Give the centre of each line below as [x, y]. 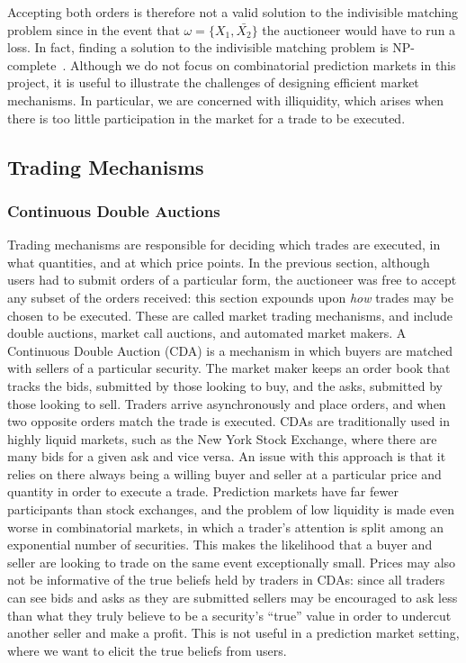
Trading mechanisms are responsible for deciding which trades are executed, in [224, 245]
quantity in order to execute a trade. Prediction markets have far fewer [203, 491]
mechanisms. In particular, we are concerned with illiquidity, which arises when [226, 100]
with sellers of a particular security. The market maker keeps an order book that [229, 368]
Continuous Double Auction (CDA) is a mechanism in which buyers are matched [230, 350]
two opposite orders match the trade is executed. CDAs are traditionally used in [229, 421]
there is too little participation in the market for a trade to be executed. [206, 118]
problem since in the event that [94, 29]
